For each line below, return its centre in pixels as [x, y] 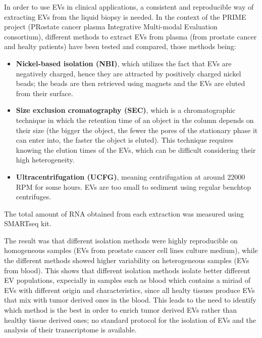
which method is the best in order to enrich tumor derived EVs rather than [121, 310]
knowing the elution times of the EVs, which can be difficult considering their [136, 150]
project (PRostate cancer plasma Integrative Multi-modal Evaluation [111, 27]
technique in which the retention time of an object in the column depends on [135, 120]
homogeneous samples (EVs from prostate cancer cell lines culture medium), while [131, 250]
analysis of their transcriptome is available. [70, 330]
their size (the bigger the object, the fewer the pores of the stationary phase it [137, 130]
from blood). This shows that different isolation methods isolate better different [127, 270]
